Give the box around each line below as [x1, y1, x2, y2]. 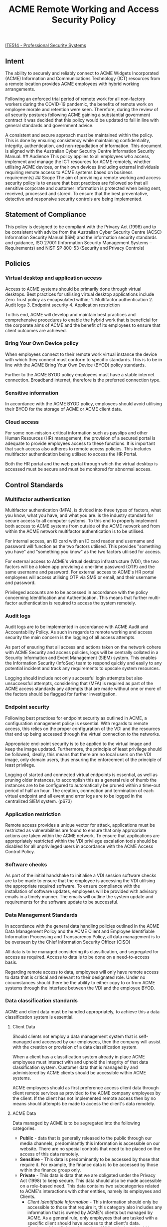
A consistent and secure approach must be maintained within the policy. [5, 132, 154, 138]
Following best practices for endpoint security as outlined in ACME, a [5, 715, 147, 721]
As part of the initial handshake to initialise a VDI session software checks [5, 872, 157, 879]
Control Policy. [5, 848, 35, 854]
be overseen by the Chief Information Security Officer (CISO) [5, 939, 131, 945]
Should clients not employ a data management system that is [12, 1033, 138, 1039]
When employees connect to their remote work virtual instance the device [5, 351, 157, 357]
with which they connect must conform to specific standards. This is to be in [5, 356, 163, 362]
